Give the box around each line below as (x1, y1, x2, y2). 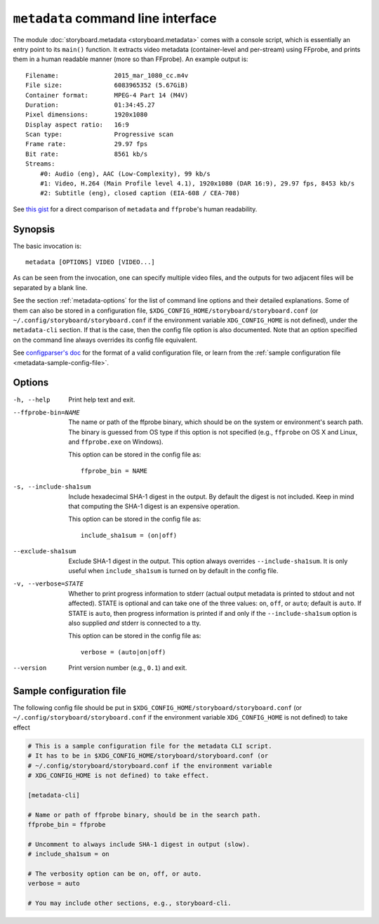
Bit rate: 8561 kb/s (25, 150, 148, 158)
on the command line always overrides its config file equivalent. (13, 336, 198, 344)
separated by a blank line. (13, 283, 88, 291)
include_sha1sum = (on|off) (81, 531, 178, 539)
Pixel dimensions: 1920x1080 (25, 111, 148, 119)
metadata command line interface (13, 11, 217, 26)
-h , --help (13, 395, 51, 404)
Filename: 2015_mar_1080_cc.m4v (25, 71, 189, 79)
